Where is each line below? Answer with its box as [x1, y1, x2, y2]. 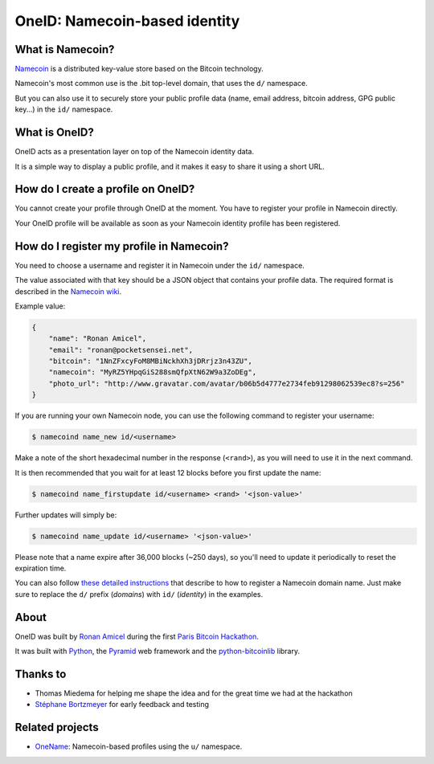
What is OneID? [14, 125, 94, 140]
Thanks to [14, 667, 67, 680]
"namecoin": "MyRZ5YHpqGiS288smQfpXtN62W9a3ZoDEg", [48, 368, 257, 377]
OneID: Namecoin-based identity [14, 12, 240, 30]
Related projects [14, 721, 100, 734]
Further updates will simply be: [14, 510, 117, 520]
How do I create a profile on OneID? [14, 182, 195, 196]
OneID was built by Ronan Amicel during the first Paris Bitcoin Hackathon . [14, 631, 259, 641]
